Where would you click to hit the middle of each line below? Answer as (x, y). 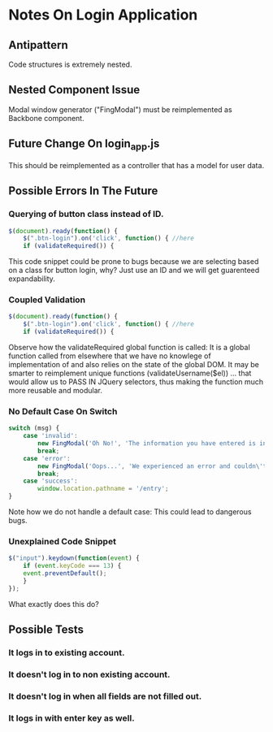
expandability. (32, 279)
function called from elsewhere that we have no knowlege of (110, 356)
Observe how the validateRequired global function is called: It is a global (129, 348)
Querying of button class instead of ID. (86, 214)
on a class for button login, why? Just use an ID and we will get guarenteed (134, 271)
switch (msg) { (34, 428)
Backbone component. (46, 118)
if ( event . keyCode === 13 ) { (72, 566)
